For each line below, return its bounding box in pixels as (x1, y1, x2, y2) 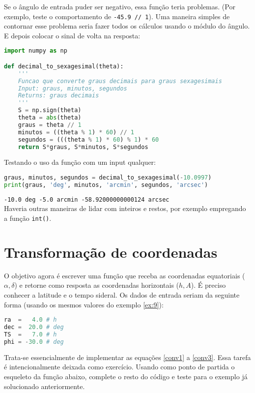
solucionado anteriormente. (4, 381, 85, 391)
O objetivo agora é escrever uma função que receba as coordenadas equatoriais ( (4, 270, 245, 280)
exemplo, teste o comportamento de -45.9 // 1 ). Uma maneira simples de (4, 11, 230, 21)
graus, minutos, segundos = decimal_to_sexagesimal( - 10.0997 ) (4, 174, 212, 181)
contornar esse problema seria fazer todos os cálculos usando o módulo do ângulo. (4, 21, 250, 31)
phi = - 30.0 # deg (4, 338, 64, 345)
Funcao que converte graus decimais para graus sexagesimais (18, 77, 222, 85)
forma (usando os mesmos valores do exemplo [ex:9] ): (4, 299, 164, 309)
